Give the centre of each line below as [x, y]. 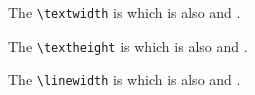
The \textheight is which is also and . [128, 45]
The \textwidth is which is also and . [124, 12]
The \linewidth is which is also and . [124, 79]
